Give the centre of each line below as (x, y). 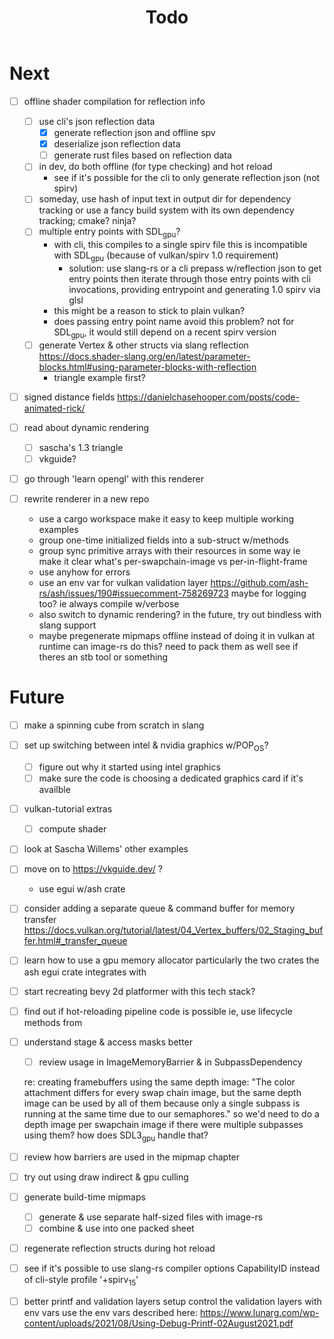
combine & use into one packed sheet (116, 1228)
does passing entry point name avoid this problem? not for (174, 321)
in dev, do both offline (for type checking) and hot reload (155, 167)
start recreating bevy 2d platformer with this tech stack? (139, 991)
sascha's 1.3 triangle (81, 447)
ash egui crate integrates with (85, 972)
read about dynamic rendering (86, 427)
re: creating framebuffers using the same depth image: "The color (159, 1082)
